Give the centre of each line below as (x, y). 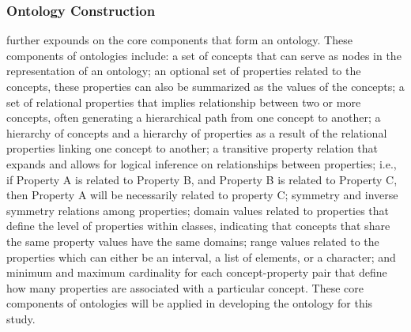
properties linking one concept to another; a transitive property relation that (192, 148)
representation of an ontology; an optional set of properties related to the (184, 71)
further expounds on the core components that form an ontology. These (179, 40)
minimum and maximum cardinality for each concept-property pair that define (197, 272)
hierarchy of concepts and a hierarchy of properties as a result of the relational (197, 132)
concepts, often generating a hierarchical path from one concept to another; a (194, 117)
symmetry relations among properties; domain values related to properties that (198, 210)
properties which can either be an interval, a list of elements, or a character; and (201, 257)
